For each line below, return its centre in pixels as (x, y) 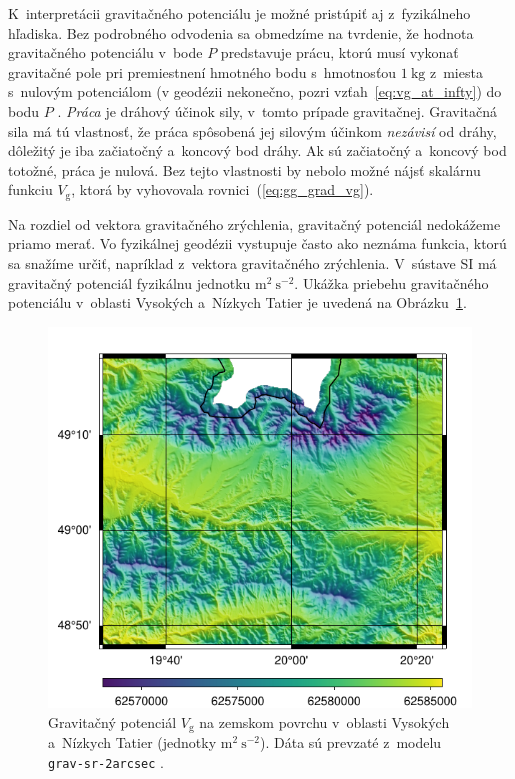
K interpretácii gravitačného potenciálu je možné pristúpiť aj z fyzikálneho (239, 13)
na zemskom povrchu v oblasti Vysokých (324, 722)
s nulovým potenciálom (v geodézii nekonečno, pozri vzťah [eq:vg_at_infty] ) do (255, 91)
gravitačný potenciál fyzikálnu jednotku (129, 282)
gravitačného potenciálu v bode (105, 52)
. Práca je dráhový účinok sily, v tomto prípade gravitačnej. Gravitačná (277, 110)
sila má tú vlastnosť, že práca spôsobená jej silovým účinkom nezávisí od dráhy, (252, 130)
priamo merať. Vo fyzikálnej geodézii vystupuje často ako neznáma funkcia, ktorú (257, 243)
